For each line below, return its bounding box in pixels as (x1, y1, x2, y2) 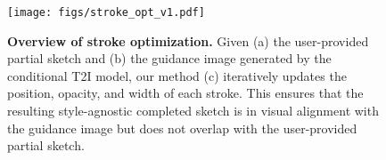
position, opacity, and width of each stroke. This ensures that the (7, 84, 364, 102)
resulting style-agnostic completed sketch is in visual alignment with (7, 101, 379, 120)
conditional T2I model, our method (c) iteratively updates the (7, 66, 347, 84)
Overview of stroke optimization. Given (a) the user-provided (7, 31, 369, 50)
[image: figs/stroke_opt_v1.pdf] (7, 6, 205, 19)
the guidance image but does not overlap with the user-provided (7, 118, 357, 137)
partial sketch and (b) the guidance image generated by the (7, 49, 332, 68)
